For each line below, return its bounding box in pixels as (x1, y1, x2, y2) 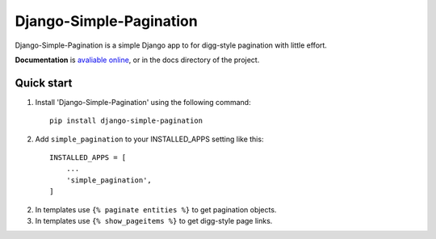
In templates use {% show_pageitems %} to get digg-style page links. (35, 216, 273, 225)
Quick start (15, 76, 73, 90)
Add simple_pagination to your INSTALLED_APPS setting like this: (35, 134, 264, 144)
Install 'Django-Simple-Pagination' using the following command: (35, 97, 251, 107)
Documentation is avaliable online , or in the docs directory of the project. (15, 55, 260, 65)
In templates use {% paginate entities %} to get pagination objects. (35, 204, 277, 214)
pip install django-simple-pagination (49, 116, 203, 125)
